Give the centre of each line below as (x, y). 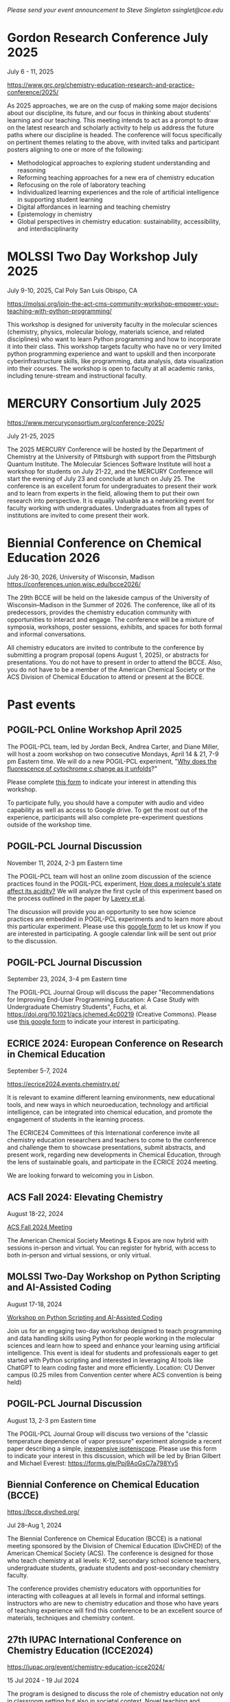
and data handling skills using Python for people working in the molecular (111, 1338)
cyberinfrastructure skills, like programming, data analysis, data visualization (115, 361)
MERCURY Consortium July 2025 (104, 404)
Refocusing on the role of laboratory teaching (81, 185)
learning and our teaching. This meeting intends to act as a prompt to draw (113, 120)
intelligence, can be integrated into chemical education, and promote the (110, 1112)
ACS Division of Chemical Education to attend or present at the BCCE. (106, 677)
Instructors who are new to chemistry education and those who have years (113, 1603)
